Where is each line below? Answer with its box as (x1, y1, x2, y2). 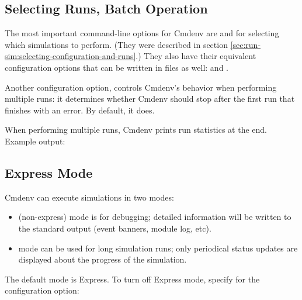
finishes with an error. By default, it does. (5, 104, 155, 116)
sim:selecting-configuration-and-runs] (5, 50, 136, 62)
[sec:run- (230, 38, 261, 50)
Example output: (5, 135, 65, 147)
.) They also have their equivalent (136, 50, 256, 62)
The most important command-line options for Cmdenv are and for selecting (5, 27, 279, 39)
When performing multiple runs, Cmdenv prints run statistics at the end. (5, 123, 268, 136)
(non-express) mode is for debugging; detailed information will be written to (18, 211, 291, 223)
